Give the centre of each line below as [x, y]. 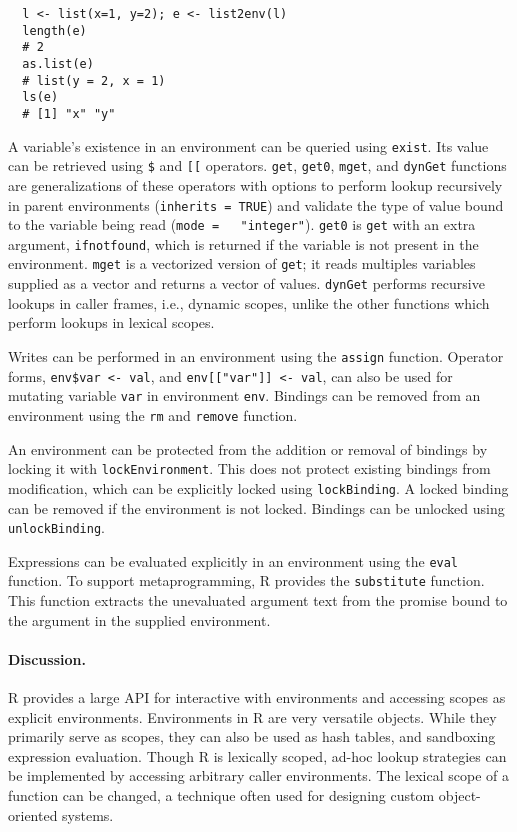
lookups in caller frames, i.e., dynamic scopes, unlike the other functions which [249, 302]
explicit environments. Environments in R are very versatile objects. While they [252, 716]
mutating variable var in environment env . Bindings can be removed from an [244, 395]
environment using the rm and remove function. [153, 414]
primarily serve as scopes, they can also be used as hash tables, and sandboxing [252, 736]
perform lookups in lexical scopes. [111, 322]
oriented [33, 814]
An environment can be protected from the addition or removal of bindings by [248, 448]
